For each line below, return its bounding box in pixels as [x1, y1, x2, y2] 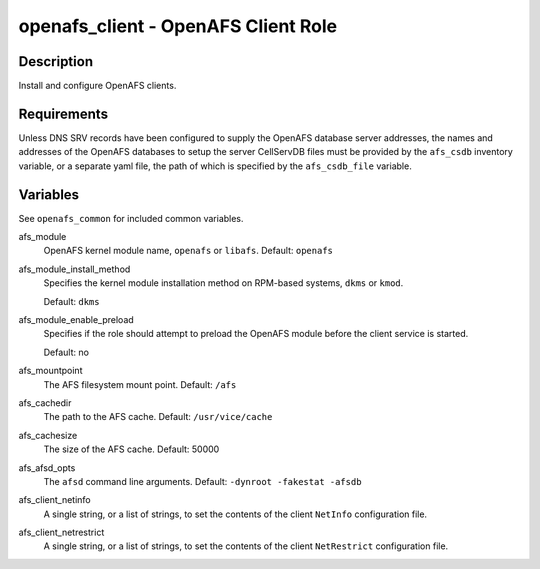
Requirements [18, 105, 109, 122]
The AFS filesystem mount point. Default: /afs [43, 378, 237, 390]
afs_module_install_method [18, 263, 131, 275]
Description [18, 53, 94, 70]
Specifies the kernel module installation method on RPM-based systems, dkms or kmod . [43, 277, 404, 289]
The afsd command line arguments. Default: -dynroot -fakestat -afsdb [43, 475, 362, 487]
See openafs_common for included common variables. [18, 212, 244, 224]
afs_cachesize [18, 429, 78, 441]
